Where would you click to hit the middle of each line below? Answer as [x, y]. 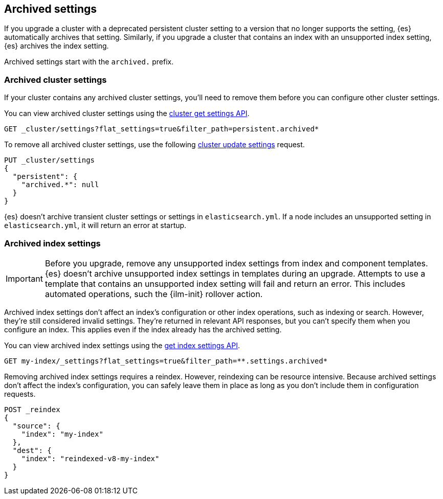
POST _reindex [32, 409]
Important [24, 278]
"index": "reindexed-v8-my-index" [90, 458]
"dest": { [32, 450]
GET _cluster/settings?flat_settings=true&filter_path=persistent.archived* [162, 129]
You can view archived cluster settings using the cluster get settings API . [127, 114]
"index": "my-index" [62, 434]
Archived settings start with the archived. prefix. [89, 62]
